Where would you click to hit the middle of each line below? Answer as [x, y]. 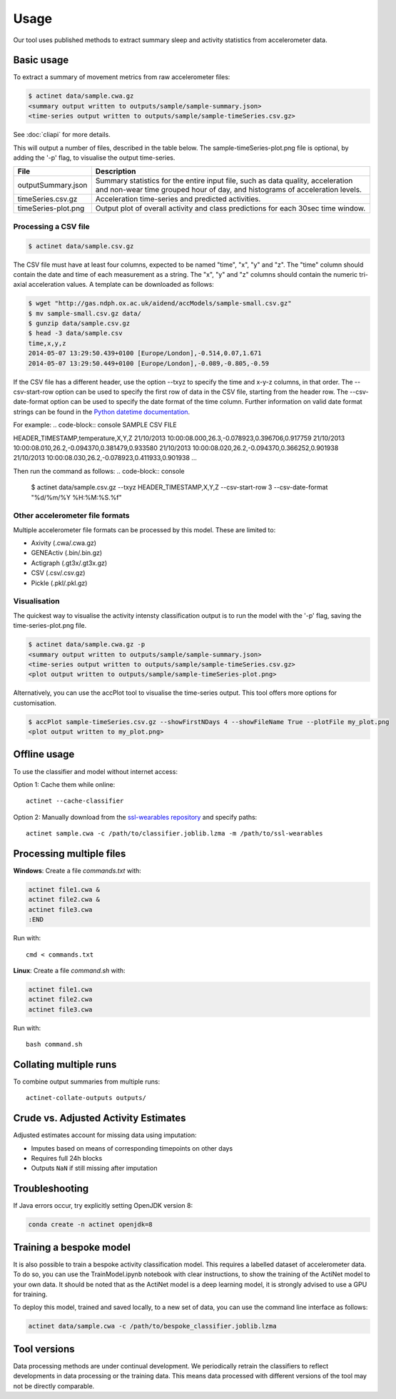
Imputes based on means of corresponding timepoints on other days [132, 1148]
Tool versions [44, 1349]
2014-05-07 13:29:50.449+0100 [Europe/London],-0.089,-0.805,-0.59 [149, 363]
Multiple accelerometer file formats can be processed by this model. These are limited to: [144, 530]
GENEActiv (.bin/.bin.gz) [67, 553]
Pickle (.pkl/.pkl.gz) [59, 583]
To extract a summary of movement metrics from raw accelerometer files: [122, 77]
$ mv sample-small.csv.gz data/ [85, 313]
